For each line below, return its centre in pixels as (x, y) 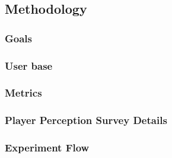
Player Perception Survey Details (86, 120)
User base (29, 65)
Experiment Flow (47, 148)
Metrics (23, 93)
